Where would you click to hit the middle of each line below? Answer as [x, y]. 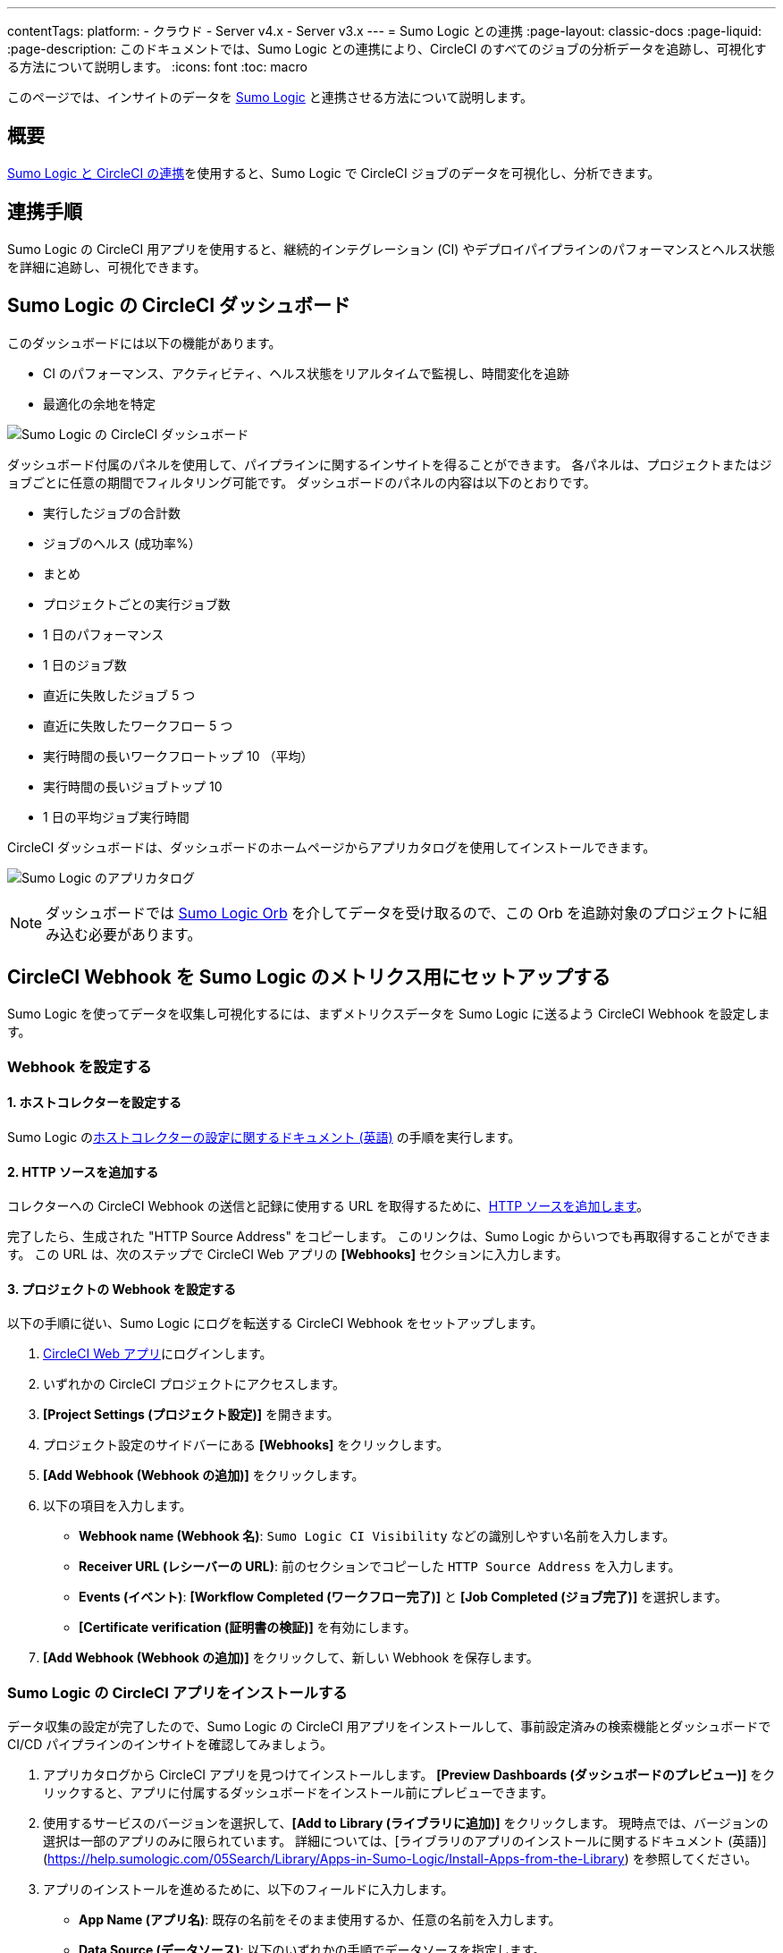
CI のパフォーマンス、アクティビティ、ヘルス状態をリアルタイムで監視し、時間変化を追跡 [306, 373]
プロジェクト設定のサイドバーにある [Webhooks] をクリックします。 [246, 1445]
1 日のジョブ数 [85, 664]
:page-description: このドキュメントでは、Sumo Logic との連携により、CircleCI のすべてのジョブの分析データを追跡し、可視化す [387, 49]
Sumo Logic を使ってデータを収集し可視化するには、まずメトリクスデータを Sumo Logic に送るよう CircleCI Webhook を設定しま [389, 1014]
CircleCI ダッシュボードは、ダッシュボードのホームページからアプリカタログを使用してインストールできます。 [332, 847]
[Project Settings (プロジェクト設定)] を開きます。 [191, 1415]
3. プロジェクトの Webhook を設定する [122, 1289]
